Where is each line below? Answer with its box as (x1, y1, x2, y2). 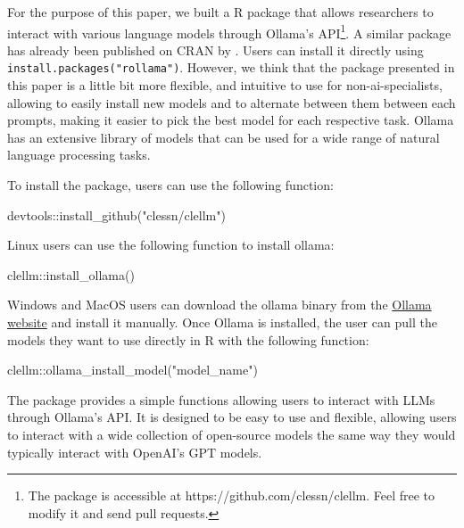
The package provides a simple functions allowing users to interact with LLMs (7, 390, 435, 408)
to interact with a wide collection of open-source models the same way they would (7, 425, 456, 443)
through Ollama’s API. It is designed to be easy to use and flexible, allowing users (7, 408, 457, 426)
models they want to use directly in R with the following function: (7, 330, 369, 349)
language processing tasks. (7, 145, 151, 164)
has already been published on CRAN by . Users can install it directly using (7, 40, 424, 59)
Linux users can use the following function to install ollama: (7, 235, 335, 254)
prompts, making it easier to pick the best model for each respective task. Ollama (7, 111, 454, 129)
